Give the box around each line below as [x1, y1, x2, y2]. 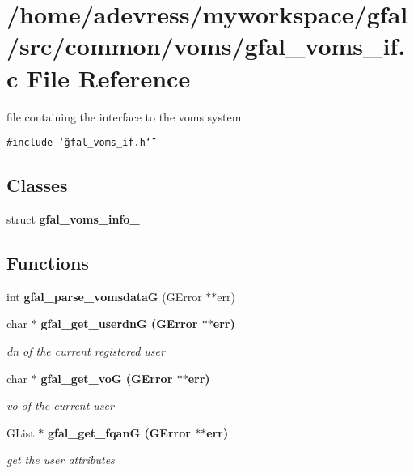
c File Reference [6, 61, 191, 94]
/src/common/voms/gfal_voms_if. [6, 29, 406, 62]
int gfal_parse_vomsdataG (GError [6, 288, 202, 305]
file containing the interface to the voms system [6, 108, 242, 125]
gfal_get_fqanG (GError [47, 424, 191, 441]
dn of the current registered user [6, 342, 165, 359]
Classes [6, 173, 68, 198]
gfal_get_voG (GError [40, 369, 173, 386]
